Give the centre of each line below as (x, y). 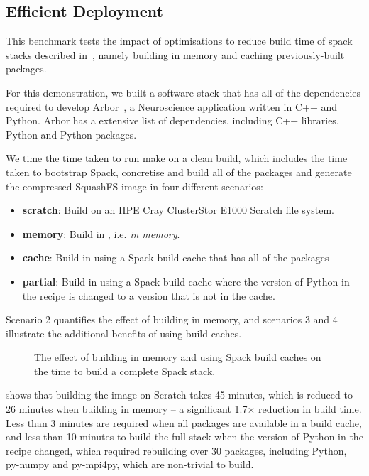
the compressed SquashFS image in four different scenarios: (134, 186)
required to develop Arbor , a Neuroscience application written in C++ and (172, 106)
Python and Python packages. (71, 134)
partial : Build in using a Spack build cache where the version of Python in (186, 281)
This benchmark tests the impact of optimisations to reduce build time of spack (179, 41)
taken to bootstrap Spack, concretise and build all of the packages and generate (179, 172)
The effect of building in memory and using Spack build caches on (178, 357)
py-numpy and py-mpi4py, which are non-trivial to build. (130, 464)
